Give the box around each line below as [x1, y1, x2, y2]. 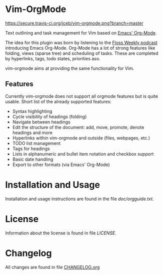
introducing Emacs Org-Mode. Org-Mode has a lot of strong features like [5, 45, 155, 51]
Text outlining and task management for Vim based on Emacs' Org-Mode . [5, 30, 157, 36]
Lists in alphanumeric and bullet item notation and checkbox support [12, 151, 154, 157]
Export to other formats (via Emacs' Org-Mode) [12, 162, 110, 168]
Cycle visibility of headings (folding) [12, 113, 87, 119]
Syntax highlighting [12, 108, 52, 114]
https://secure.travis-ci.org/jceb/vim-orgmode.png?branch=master [5, 20, 143, 26]
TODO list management [12, 140, 61, 146]
